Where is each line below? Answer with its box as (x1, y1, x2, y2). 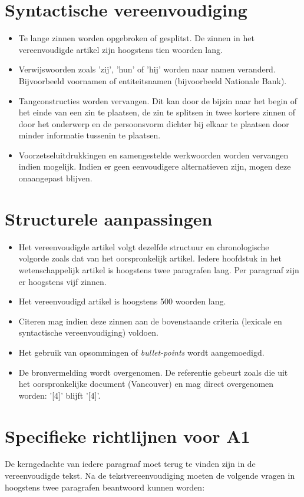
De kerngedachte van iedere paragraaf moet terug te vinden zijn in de (5, 458, 256, 470)
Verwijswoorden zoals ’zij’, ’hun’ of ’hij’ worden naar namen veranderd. (18, 63, 276, 75)
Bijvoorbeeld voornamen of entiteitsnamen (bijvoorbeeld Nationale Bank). (18, 74, 287, 87)
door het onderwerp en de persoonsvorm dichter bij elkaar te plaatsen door (18, 117, 289, 130)
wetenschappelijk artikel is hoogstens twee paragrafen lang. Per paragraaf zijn (18, 263, 299, 276)
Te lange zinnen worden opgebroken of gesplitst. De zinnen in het (18, 32, 255, 44)
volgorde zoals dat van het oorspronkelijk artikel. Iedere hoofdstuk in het (18, 252, 282, 264)
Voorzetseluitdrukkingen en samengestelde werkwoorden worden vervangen (18, 148, 289, 161)
